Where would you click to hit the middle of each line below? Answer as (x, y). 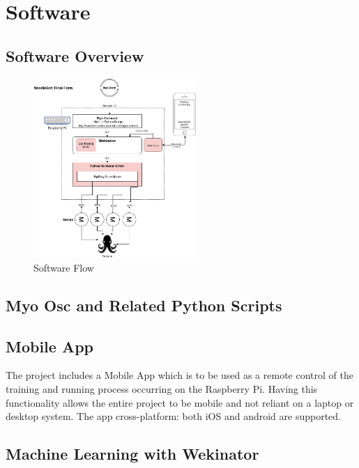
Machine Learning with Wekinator (132, 454)
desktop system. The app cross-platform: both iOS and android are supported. (173, 416)
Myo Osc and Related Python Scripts (144, 305)
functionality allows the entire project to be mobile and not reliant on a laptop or (180, 402)
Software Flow (64, 267)
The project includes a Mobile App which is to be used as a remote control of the (179, 375)
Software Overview (75, 55)
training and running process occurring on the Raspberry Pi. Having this (162, 388)
